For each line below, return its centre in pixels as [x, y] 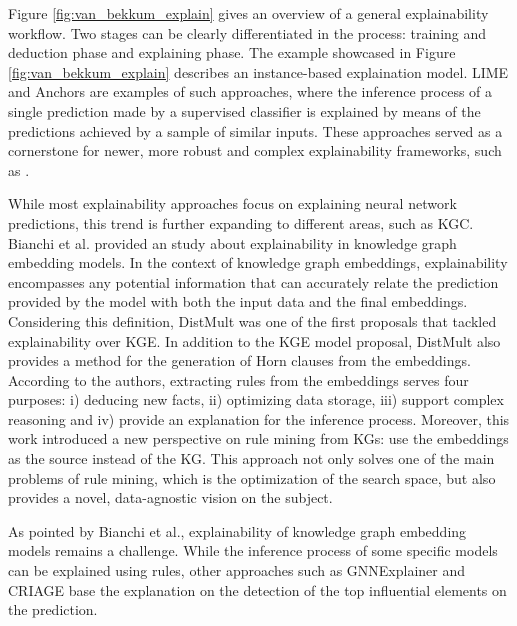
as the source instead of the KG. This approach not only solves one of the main [251, 458]
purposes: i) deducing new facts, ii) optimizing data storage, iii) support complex [256, 399]
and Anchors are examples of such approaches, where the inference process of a [250, 91]
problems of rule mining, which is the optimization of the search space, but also [252, 477]
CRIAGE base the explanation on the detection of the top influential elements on [257, 589]
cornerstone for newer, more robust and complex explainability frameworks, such [255, 150]
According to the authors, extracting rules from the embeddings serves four [238, 379]
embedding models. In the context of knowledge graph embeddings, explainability [258, 262]
